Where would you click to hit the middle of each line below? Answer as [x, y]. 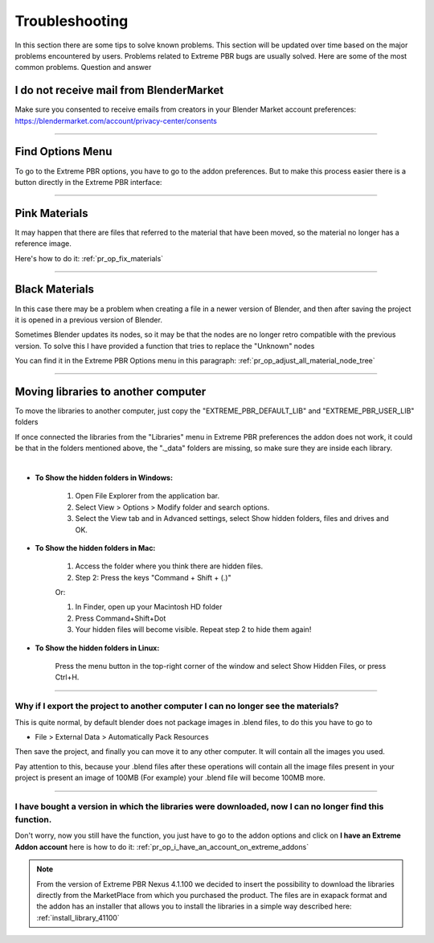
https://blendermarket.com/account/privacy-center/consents [116, 121]
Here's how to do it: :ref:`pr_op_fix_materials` [89, 258]
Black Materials [55, 289]
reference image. [43, 244]
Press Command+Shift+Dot [121, 618]
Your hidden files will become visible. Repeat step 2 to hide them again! [193, 629]
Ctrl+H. [67, 677]
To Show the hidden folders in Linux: [97, 648]
